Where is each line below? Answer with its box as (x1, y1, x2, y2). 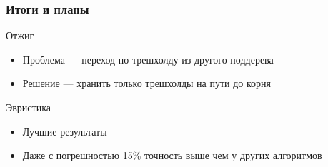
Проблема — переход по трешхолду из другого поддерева (22, 51, 274, 66)
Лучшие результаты (22, 123, 107, 138)
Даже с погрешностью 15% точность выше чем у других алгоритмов (22, 148, 322, 163)
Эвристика (6, 100, 51, 114)
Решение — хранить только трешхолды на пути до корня (22, 76, 272, 91)
